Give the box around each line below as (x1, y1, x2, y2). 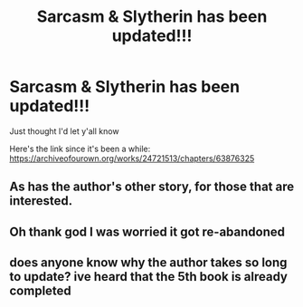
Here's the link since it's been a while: (9, 143, 151, 154)
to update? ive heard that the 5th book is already (9, 269, 288, 284)
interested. (9, 193, 73, 209)
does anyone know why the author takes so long (9, 255, 288, 271)
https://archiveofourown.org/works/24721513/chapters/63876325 (9, 152, 255, 164)
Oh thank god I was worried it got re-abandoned (9, 224, 285, 239)
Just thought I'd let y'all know (9, 125, 119, 137)
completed (9, 283, 72, 299)
